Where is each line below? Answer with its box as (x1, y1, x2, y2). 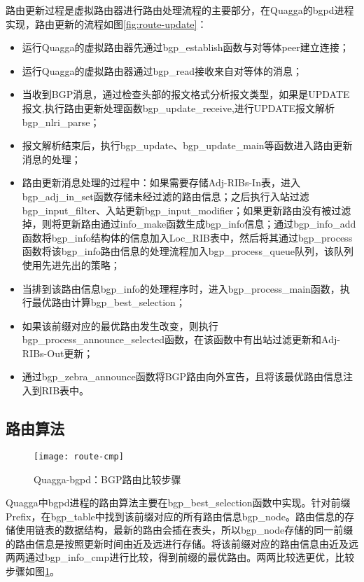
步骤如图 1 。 (6, 564, 59, 578)
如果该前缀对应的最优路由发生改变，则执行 (22, 318, 218, 333)
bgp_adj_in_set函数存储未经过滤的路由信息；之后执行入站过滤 (22, 188, 309, 203)
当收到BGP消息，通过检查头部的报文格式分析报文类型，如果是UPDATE (22, 87, 350, 102)
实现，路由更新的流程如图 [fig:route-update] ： (6, 16, 207, 31)
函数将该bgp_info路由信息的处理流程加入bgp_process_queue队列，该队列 (22, 244, 353, 258)
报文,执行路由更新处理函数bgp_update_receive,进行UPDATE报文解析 (22, 100, 335, 115)
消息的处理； (22, 151, 81, 166)
